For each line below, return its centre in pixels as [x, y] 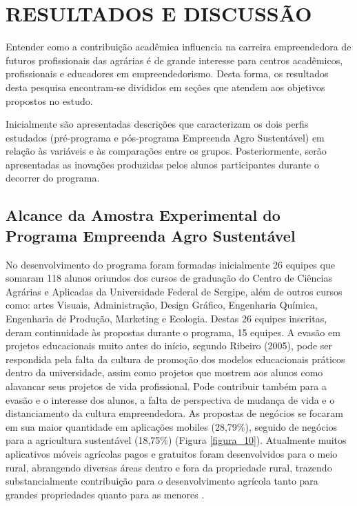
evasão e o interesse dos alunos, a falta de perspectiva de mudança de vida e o [170, 399]
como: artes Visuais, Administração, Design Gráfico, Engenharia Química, [162, 305]
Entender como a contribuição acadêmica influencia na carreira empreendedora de [178, 47]
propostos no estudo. [49, 100]
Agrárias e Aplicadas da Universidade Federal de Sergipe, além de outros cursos [174, 291]
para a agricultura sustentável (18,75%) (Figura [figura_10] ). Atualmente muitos [176, 440]
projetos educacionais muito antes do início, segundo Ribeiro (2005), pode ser [169, 346]
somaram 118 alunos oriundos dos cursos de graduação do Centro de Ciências [169, 278]
